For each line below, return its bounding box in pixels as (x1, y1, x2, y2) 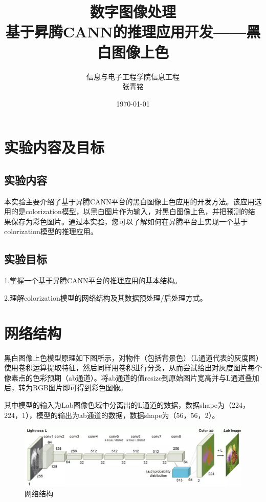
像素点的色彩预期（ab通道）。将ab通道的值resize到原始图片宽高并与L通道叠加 (4, 372, 259, 383)
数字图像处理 (90, 1, 176, 22)
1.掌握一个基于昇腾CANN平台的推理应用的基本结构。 (4, 275, 182, 286)
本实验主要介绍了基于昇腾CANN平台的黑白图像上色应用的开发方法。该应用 (4, 196, 255, 206)
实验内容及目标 (4, 137, 105, 158)
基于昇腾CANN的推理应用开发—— (5, 21, 247, 42)
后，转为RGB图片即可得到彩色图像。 (4, 382, 127, 393)
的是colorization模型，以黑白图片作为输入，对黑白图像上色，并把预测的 (11, 206, 248, 217)
